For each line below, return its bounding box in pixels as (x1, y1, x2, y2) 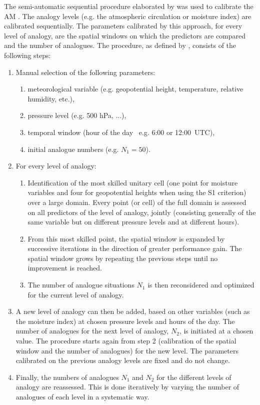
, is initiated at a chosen (179, 325, 253, 336)
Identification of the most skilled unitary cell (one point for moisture (27, 177, 238, 187)
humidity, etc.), (27, 93, 74, 103)
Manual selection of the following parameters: (15, 66, 155, 77)
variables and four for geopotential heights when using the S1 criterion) (27, 187, 246, 197)
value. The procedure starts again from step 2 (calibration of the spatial (15, 335, 236, 346)
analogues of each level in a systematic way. (15, 391, 149, 401)
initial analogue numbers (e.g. (27, 143, 119, 154)
